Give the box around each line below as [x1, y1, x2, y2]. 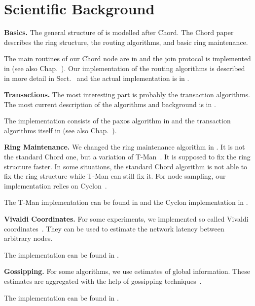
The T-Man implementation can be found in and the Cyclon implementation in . [4, 197, 248, 207]
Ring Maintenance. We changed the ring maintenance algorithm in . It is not [4, 142, 245, 152]
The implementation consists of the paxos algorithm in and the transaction [4, 115, 231, 126]
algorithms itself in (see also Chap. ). [4, 125, 117, 135]
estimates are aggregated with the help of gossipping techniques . [4, 276, 202, 286]
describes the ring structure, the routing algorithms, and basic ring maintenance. [4, 37, 248, 47]
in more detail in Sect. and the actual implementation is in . [4, 73, 189, 83]
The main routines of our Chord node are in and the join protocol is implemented [4, 53, 251, 64]
